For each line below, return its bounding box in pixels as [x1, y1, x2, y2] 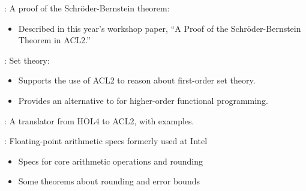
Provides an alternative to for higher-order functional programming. [18, 94, 268, 106]
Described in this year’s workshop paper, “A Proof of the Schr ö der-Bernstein [18, 22, 301, 34]
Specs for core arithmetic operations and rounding [18, 154, 203, 167]
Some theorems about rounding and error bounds [18, 175, 200, 187]
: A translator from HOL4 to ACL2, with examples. [4, 114, 194, 127]
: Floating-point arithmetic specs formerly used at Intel [4, 135, 208, 147]
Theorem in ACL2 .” [18, 34, 91, 46]
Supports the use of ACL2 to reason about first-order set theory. [18, 74, 256, 86]
